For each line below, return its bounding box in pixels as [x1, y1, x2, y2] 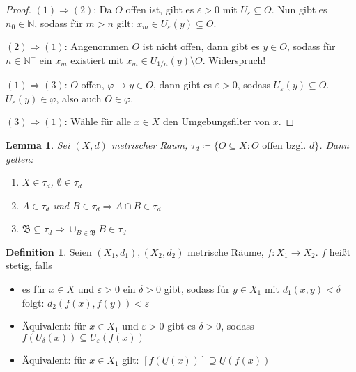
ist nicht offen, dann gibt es [142, 39, 260, 54]
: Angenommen [64, 39, 129, 54]
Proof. [6, 2, 31, 16]
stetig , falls [6, 258, 52, 273]
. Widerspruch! [202, 52, 266, 67]
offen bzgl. [262, 141, 307, 152]
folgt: [22, 295, 45, 309]
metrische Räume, [187, 244, 264, 259]
